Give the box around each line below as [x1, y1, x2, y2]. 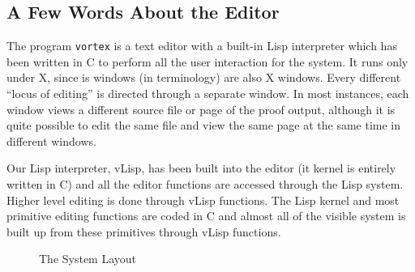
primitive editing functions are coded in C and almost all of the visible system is [6, 207, 406, 224]
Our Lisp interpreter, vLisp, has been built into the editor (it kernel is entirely [6, 159, 396, 176]
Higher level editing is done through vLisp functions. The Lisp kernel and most [6, 191, 400, 208]
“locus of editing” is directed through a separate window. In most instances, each [6, 85, 409, 102]
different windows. [6, 132, 96, 149]
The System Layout [39, 250, 137, 267]
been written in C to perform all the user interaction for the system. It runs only [6, 53, 409, 70]
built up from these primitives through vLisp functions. [6, 223, 281, 240]
